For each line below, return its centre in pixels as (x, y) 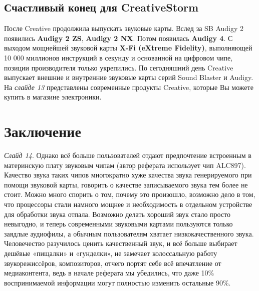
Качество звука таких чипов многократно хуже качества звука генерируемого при (128, 175)
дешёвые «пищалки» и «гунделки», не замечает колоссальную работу (111, 253)
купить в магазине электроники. (53, 97)
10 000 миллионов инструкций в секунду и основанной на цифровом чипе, (118, 57)
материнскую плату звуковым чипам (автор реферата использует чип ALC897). (125, 165)
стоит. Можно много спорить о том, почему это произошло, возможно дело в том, (130, 194)
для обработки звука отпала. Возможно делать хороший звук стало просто (117, 214)
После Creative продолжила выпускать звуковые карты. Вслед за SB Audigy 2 (124, 28)
